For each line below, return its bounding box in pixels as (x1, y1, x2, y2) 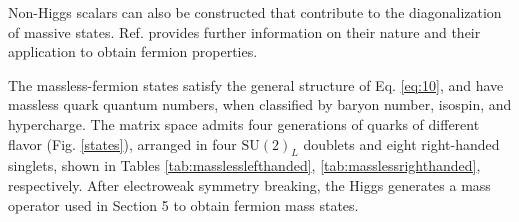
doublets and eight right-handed (303, 133, 500, 154)
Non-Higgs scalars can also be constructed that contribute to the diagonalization (8, 2, 502, 22)
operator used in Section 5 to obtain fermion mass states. (8, 194, 359, 215)
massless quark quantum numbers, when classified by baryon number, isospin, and (8, 94, 512, 115)
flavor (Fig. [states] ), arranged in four (8, 133, 237, 154)
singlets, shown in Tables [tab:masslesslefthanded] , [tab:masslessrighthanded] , (8, 155, 481, 176)
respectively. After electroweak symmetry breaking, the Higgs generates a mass (8, 174, 491, 195)
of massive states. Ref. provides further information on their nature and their (8, 21, 481, 42)
